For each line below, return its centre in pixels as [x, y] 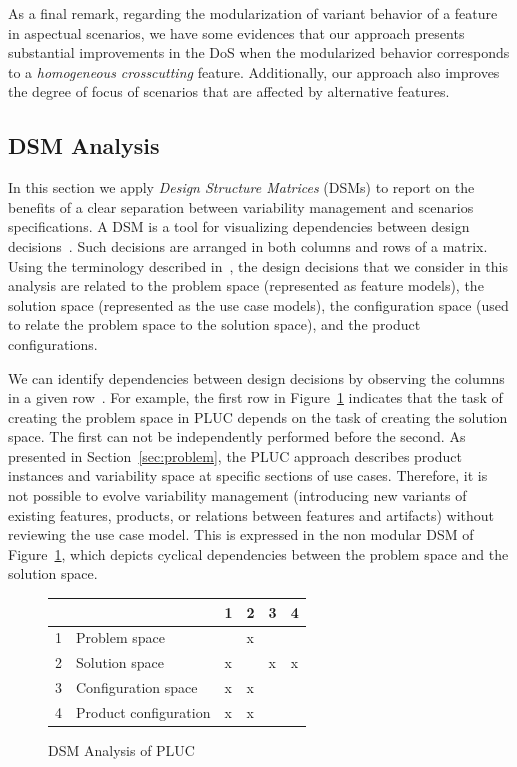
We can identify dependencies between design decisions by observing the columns [256, 377]
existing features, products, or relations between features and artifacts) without [251, 514]
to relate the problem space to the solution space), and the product [214, 324]
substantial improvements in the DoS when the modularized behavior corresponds [259, 52]
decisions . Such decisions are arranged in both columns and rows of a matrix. [248, 245]
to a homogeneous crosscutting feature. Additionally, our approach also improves [254, 71]
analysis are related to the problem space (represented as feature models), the [246, 285]
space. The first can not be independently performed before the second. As [237, 436]
